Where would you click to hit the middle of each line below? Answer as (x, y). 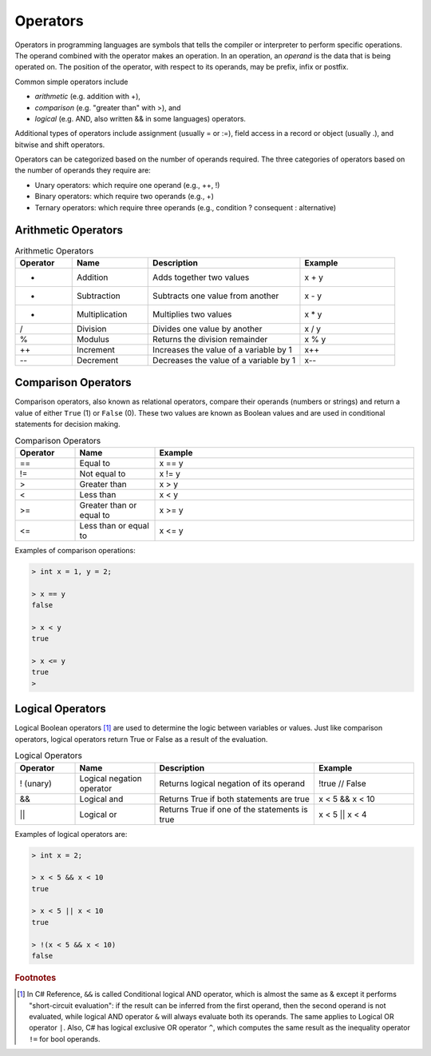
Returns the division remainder (210, 339)
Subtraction (98, 296)
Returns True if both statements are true (235, 799)
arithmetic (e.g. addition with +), (88, 97)
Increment (95, 349)
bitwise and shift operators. (60, 145)
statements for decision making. (67, 424)
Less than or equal (114, 525)
